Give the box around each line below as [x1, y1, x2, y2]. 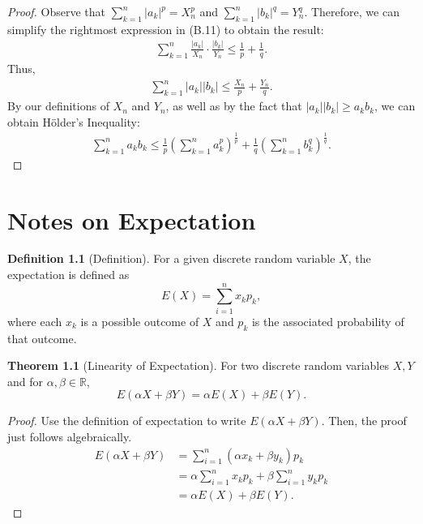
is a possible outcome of [80, 312, 199, 329]
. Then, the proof [321, 412, 407, 429]
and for [7, 372, 44, 389]
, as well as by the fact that [165, 97, 302, 114]
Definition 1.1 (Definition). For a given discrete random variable [7, 250, 335, 267]
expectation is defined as [7, 266, 130, 283]
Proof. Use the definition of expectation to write [7, 412, 246, 429]
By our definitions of [7, 97, 109, 114]
